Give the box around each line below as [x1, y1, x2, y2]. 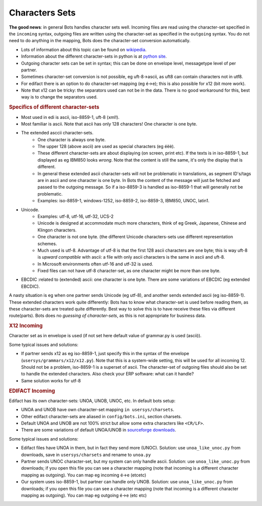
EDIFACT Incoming [9, 387, 55, 394]
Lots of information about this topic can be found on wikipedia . [21, 47, 147, 52]
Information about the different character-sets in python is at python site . [21, 53, 167, 59]
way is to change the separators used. [21, 94, 98, 100]
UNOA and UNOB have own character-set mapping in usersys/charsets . [21, 407, 175, 412]
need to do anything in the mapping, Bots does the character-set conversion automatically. [9, 38, 191, 44]
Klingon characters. [37, 227, 77, 233]
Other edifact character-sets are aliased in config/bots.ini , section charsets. [21, 413, 182, 419]
